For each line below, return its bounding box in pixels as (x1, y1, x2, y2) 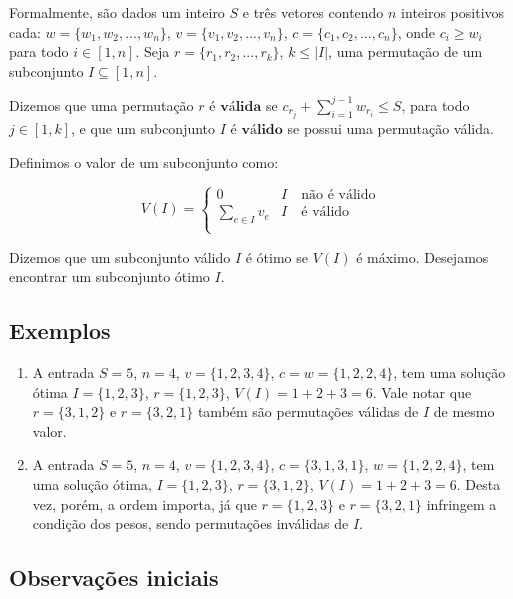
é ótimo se (245, 246, 309, 267)
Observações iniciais (9, 562, 219, 593)
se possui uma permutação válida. (287, 117, 494, 138)
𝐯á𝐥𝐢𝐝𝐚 (220, 99, 262, 114)
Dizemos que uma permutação (9, 94, 194, 115)
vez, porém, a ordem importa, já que (32, 493, 257, 514)
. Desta (456, 473, 501, 494)
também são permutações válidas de (197, 401, 419, 422)
